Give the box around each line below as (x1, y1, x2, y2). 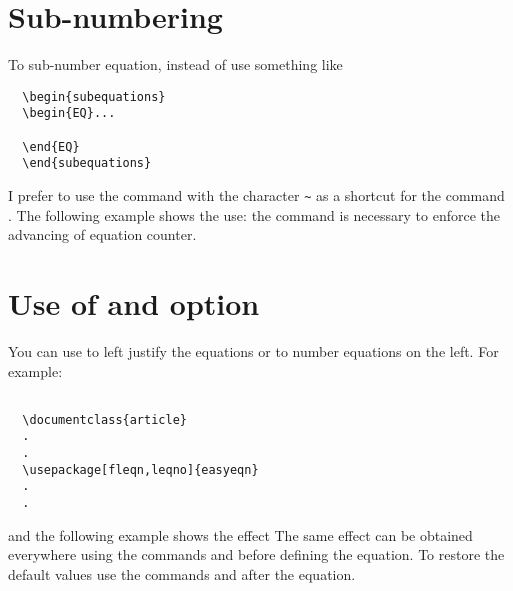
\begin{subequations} (22, 89, 166, 104)
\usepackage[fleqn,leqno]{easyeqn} (22, 462, 259, 477)
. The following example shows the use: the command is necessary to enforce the (8, 204, 501, 225)
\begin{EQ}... (22, 106, 116, 121)
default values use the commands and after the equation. (8, 563, 356, 584)
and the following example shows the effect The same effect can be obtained (8, 524, 473, 545)
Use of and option (8, 283, 260, 324)
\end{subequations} (22, 156, 152, 171)
